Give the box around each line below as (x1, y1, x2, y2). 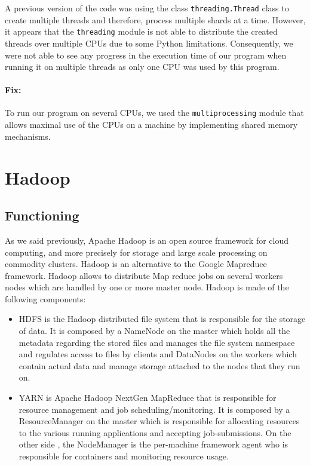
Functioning (5, 206, 79, 225)
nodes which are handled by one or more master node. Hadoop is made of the (5, 281, 289, 293)
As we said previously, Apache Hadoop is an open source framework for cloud (5, 234, 289, 246)
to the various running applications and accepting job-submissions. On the (19, 426, 291, 439)
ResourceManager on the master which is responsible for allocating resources (19, 415, 300, 427)
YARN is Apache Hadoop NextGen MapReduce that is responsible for (19, 391, 277, 404)
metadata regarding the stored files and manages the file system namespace (19, 336, 295, 348)
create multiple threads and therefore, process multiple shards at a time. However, (5, 13, 306, 26)
